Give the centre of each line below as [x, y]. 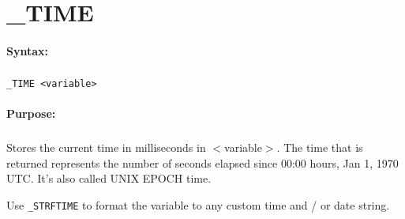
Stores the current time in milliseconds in [106, 147]
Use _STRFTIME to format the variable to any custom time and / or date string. [198, 204]
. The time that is [320, 147]
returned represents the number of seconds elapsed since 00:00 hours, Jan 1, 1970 [202, 162]
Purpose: [31, 113]
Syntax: [27, 50]
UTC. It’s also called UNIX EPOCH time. [109, 178]
